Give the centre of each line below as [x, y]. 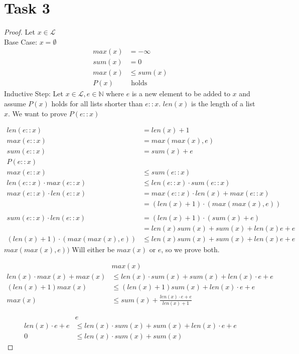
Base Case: [21, 41]
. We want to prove [38, 113]
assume [15, 104]
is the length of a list [223, 104]
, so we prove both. [190, 249]
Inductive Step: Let [34, 94]
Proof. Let [20, 32]
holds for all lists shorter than [97, 104]
